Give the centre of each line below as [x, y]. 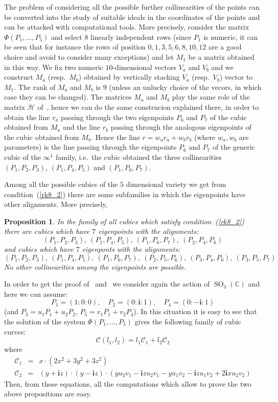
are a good [225, 47]
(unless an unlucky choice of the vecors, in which [185, 87]
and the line [82, 127]
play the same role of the [211, 97]
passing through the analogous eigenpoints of [181, 127]
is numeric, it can [231, 37]
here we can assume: [36, 293]
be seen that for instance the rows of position [75, 47]
